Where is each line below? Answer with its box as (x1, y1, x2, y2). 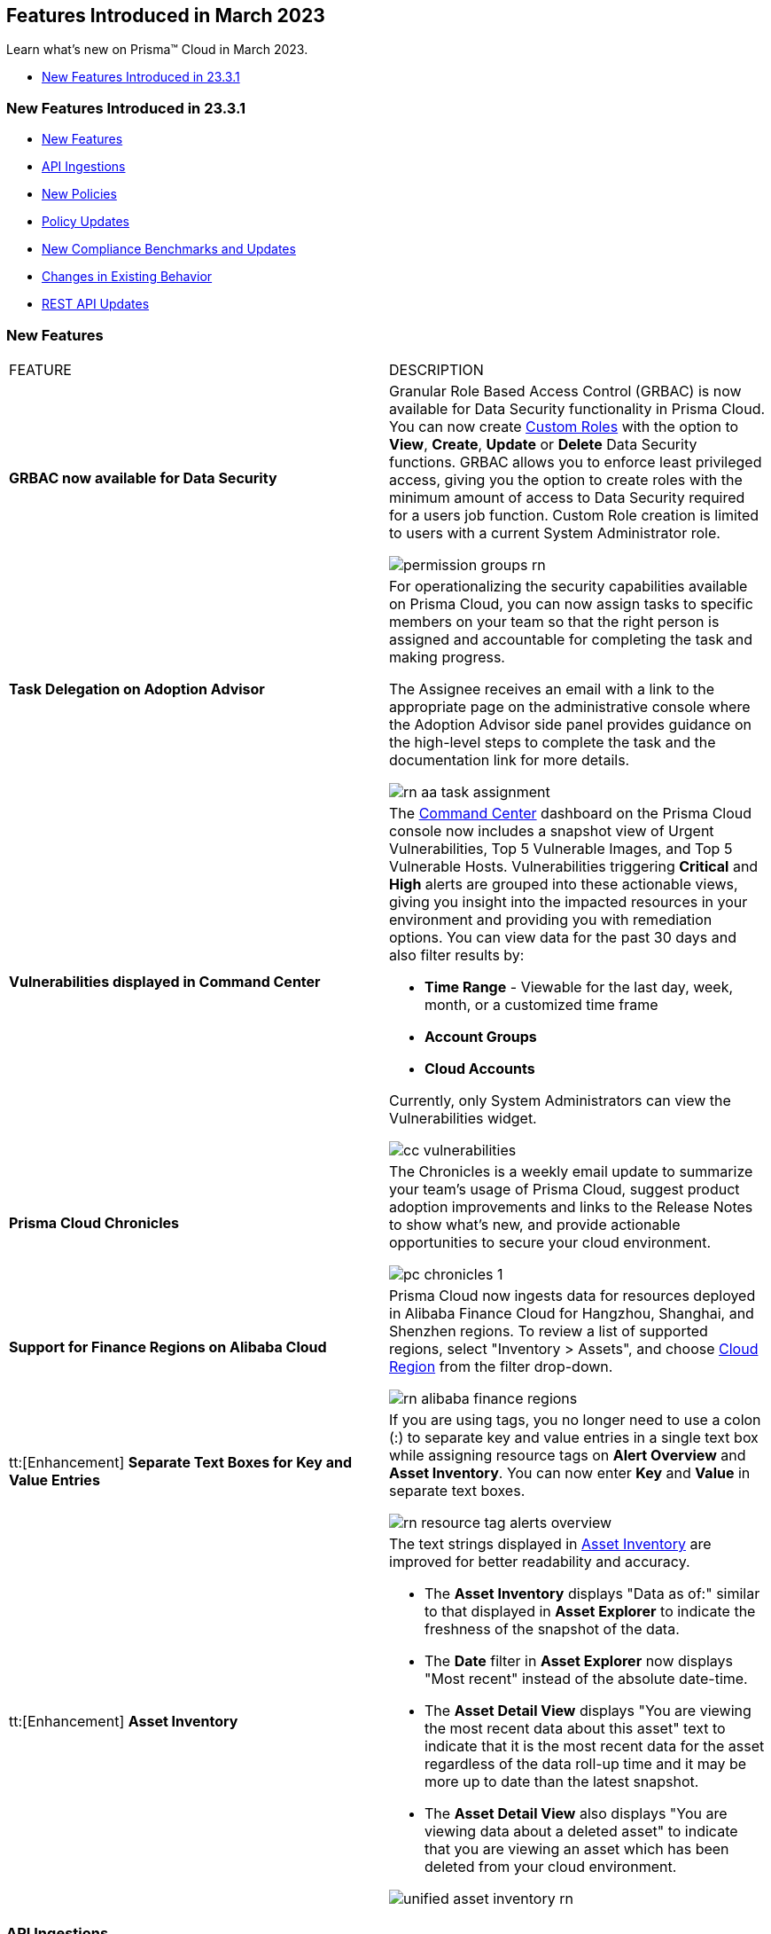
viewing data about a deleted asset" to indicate (424, 1821, 738, 1840)
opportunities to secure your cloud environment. (389, 1233, 712, 1251)
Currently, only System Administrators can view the (389, 1091, 731, 1109)
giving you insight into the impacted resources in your (389, 892, 748, 911)
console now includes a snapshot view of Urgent (389, 821, 714, 840)
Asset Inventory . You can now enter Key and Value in (389, 1463, 751, 1482)
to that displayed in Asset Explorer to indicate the (424, 1601, 756, 1620)
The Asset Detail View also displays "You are (424, 1804, 728, 1822)
